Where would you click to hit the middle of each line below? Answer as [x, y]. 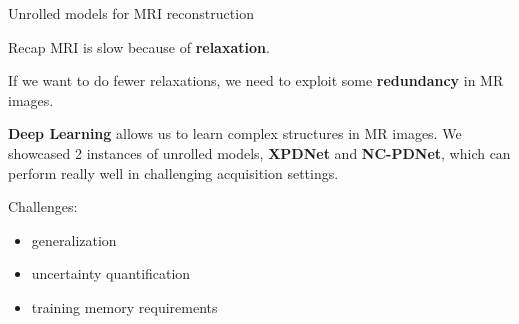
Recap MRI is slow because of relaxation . [139, 46]
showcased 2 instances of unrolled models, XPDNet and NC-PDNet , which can [259, 152]
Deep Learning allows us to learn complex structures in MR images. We [235, 133]
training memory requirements [124, 306]
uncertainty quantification [111, 273]
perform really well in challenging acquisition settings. [173, 172]
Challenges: [43, 206]
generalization [74, 239]
